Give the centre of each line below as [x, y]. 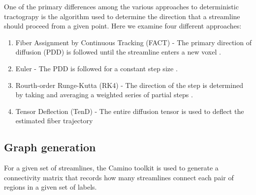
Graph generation [50, 147]
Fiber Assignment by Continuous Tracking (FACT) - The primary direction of [133, 42]
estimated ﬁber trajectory [54, 121]
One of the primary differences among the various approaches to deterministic [121, 6]
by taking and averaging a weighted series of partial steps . [104, 95]
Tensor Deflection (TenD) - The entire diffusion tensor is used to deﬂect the [130, 111]
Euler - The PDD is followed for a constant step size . [96, 68]
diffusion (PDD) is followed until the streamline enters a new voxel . [118, 52]
